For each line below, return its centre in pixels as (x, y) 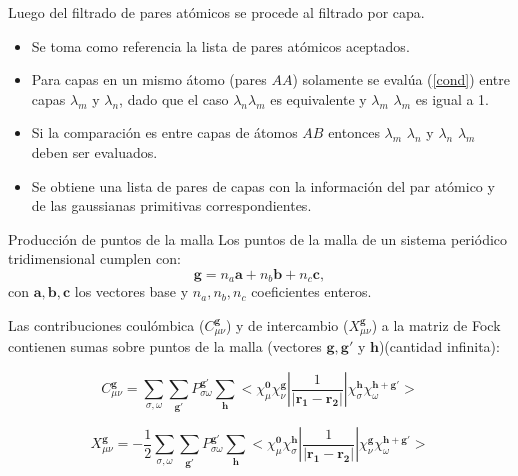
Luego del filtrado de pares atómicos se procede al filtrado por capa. (216, 12)
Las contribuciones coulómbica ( (106, 324)
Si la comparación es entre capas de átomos (164, 132)
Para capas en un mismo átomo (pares (149, 79)
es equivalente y (318, 98)
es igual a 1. (452, 98)
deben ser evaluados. (94, 151)
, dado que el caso (174, 98)
